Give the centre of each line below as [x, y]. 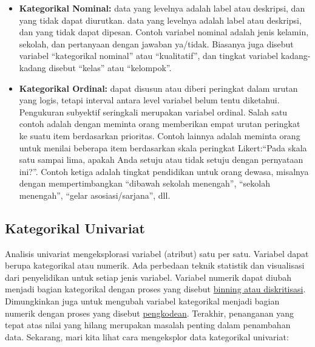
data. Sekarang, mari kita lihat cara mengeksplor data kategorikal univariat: [147, 336]
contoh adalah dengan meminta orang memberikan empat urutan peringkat [160, 124]
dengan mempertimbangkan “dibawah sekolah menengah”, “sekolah [144, 183]
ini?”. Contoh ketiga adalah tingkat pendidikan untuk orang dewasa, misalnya [164, 171]
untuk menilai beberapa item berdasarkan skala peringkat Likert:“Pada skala [163, 147]
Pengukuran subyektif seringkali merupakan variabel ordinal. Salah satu [153, 112]
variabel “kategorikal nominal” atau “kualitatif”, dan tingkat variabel [149, 56]
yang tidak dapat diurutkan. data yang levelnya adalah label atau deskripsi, [160, 20]
